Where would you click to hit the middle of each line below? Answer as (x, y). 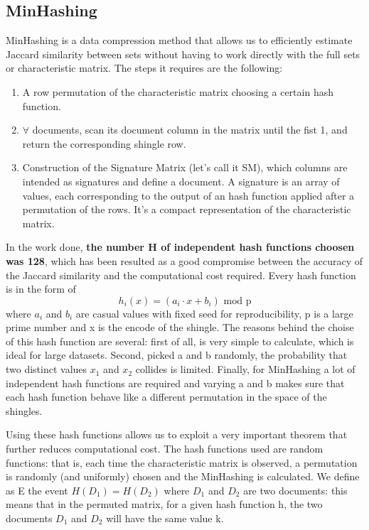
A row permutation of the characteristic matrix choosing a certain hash (178, 91)
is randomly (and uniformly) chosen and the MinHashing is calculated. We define (183, 476)
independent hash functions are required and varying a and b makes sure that (175, 383)
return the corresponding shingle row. (104, 143)
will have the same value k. (165, 518)
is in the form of (41, 289)
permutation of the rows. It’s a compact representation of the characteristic (187, 209)
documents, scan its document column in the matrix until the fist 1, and (190, 130)
